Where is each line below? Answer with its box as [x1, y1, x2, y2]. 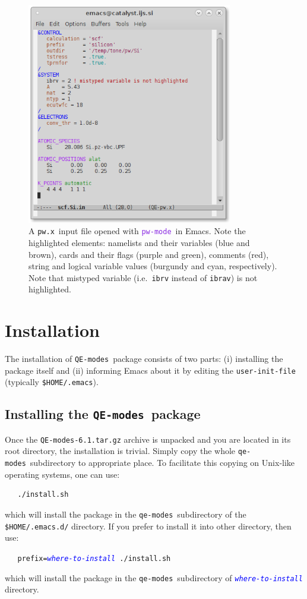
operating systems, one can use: [5, 468, 120, 480]
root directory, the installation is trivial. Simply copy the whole [5, 444, 236, 457]
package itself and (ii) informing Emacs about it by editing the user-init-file [5, 364, 296, 376]
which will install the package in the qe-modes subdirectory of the [5, 507, 246, 520]
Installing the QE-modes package [5, 405, 201, 423]
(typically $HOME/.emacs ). [5, 376, 99, 388]
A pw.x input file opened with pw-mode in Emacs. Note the [29, 225, 246, 237]
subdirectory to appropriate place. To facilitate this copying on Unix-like [30, 456, 295, 469]
